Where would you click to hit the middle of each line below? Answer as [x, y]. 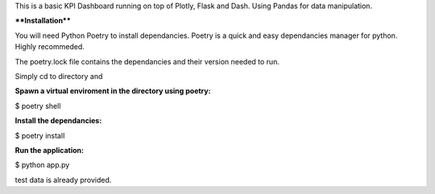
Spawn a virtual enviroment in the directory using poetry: [113, 91]
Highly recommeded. [50, 47]
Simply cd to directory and [59, 76]
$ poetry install [40, 135]
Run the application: [50, 150]
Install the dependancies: [58, 121]
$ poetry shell [38, 105]
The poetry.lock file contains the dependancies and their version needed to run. [147, 61]
